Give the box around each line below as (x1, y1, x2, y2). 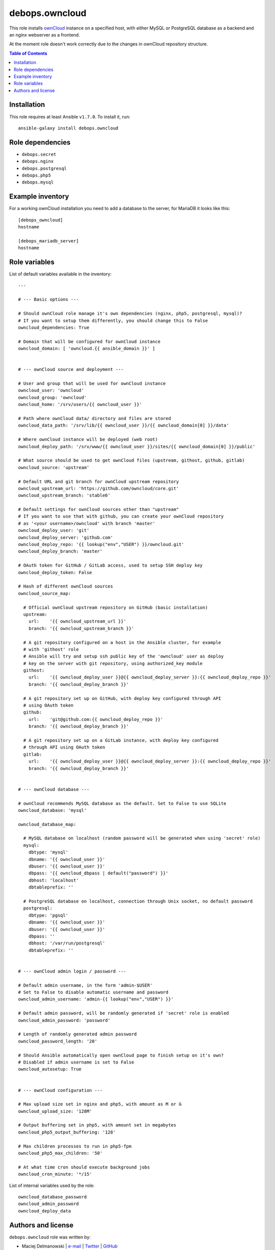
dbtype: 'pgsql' (28, 912, 68, 918)
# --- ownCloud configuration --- (18, 1087, 102, 1093)
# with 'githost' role (23, 646, 79, 652)
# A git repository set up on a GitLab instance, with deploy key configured (23, 737, 218, 743)
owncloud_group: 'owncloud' (18, 394, 87, 400)
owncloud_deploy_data (18, 1208, 71, 1213)
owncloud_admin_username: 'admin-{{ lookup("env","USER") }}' (18, 996, 174, 1002)
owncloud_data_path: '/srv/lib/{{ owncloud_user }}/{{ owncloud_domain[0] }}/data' (18, 422, 229, 428)
